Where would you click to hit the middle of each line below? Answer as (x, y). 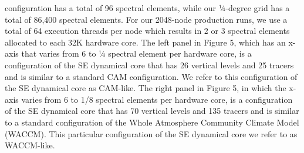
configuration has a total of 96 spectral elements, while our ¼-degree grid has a (147, 8)
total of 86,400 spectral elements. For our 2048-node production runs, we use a (146, 19)
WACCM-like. (30, 145)
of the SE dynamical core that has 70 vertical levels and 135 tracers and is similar (152, 111)
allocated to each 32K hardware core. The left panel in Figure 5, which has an (145, 42)
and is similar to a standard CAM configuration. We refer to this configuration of (151, 76)
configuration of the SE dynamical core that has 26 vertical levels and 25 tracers (149, 65)
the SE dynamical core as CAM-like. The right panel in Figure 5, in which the (146, 88)
